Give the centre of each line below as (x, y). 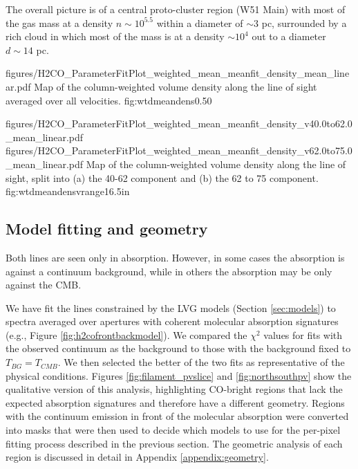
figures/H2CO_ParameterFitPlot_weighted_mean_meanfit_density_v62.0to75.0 (179, 150)
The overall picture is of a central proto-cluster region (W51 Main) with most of (176, 9)
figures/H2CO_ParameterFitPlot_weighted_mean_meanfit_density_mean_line (178, 73)
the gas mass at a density (59, 22)
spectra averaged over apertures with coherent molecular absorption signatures (172, 321)
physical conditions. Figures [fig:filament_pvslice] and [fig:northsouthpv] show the (179, 375)
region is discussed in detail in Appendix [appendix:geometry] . (137, 457)
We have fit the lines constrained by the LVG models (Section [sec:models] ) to (171, 307)
